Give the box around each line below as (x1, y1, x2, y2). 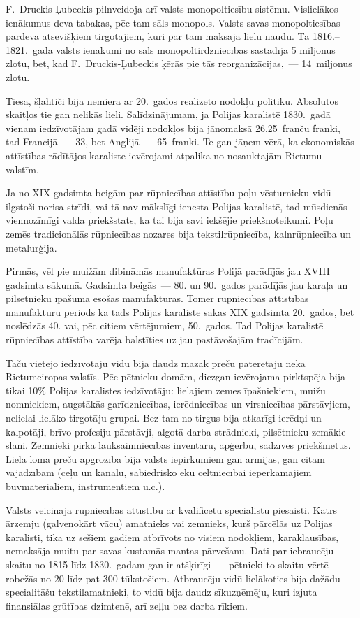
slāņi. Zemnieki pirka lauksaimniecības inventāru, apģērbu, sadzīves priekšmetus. (6, 438, 351, 452)
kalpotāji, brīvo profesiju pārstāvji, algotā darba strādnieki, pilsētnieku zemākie (6, 424, 346, 438)
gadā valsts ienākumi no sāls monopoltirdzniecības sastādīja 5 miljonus (32, 42, 336, 57)
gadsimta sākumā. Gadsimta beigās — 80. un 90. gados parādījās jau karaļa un (6, 277, 348, 292)
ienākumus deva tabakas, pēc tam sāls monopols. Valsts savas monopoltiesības (6, 15, 340, 29)
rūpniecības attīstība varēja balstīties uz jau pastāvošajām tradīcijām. (6, 332, 303, 347)
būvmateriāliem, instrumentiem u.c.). (6, 479, 165, 493)
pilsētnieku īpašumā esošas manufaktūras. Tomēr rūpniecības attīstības (6, 291, 309, 306)
